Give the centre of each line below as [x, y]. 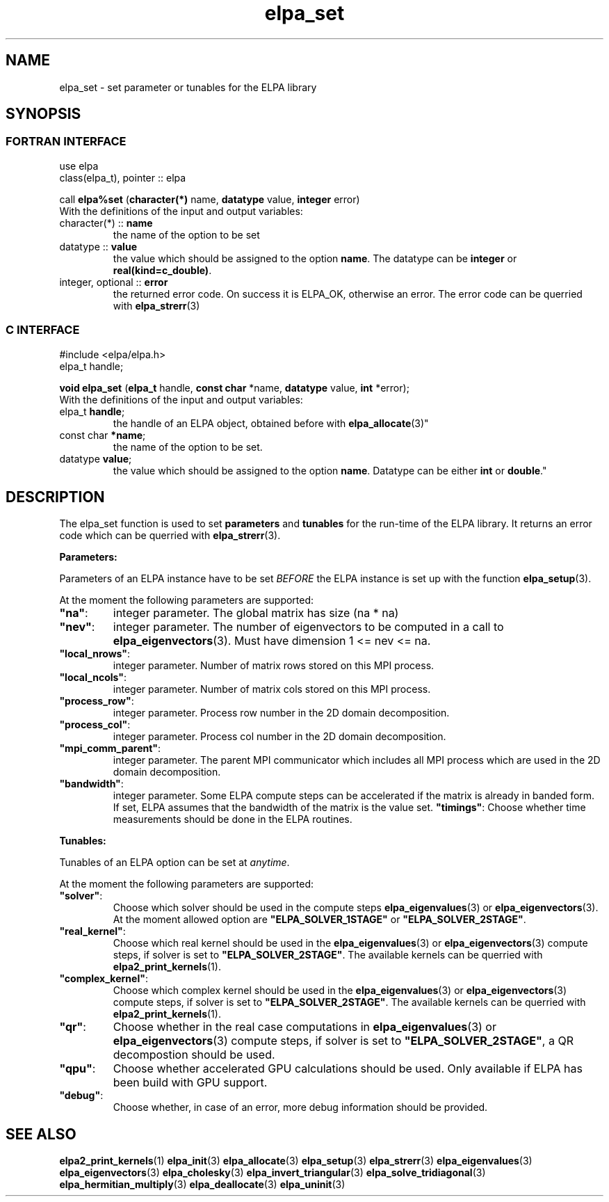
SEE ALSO [41, 1134]
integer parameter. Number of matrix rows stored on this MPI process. [274, 666]
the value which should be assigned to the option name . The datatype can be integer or [315, 258]
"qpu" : [78, 1069]
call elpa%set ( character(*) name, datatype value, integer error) [210, 199]
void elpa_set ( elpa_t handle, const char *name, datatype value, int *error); [234, 387]
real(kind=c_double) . [162, 270]
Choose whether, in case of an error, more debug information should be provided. [300, 1107]
